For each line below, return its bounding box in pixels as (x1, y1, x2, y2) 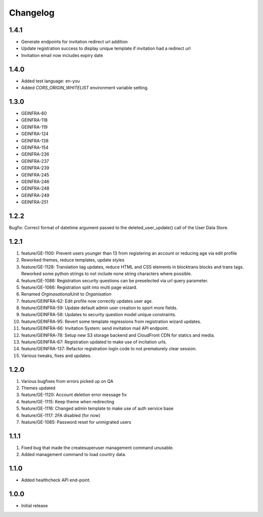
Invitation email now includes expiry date (21, 52, 103, 58)
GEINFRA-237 (21, 158, 49, 164)
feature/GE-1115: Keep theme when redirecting (21, 398, 114, 404)
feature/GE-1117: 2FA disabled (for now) (21, 412, 101, 418)
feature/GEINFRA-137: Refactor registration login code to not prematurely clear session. (21, 346, 197, 352)
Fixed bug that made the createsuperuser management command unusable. (21, 444, 174, 451)
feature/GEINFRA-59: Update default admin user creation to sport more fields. (21, 305, 178, 311)
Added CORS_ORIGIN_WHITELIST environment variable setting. (21, 85, 149, 91)
